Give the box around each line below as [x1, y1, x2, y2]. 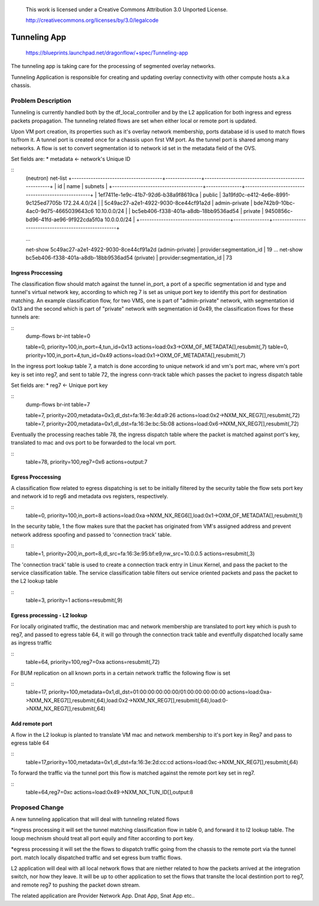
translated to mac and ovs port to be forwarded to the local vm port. [11, 439, 177, 446]
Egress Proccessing [11, 473, 61, 481]
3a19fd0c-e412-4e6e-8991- [222, 191, 291, 198]
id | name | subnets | [57, 183, 108, 190]
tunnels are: [11, 314, 40, 321]
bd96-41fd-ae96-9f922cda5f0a [25, 216, 103, 223]
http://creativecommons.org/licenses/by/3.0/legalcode [25, 17, 159, 24]
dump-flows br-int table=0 [25, 333, 91, 340]
